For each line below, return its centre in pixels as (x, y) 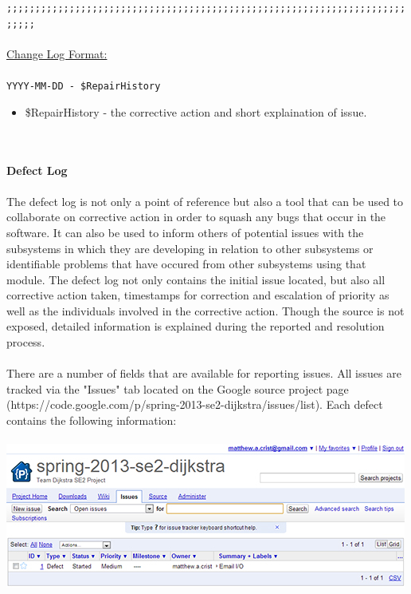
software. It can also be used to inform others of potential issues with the (185, 232)
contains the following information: (92, 420)
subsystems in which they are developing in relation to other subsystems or (190, 248)
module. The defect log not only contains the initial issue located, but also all (196, 279)
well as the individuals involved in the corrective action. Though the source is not (205, 310)
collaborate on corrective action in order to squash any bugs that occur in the (196, 217)
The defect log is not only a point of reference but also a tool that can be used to (205, 201)
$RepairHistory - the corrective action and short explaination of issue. (196, 111)
